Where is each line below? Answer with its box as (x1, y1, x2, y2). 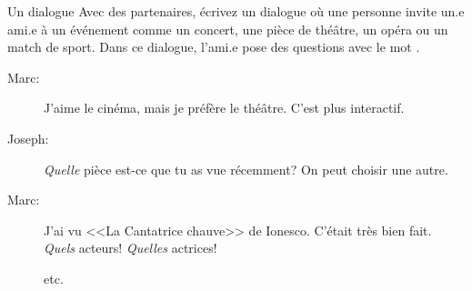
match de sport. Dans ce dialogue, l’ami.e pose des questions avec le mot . (7, 37, 420, 56)
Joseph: (7, 128, 49, 147)
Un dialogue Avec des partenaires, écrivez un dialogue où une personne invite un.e (7, 2, 465, 20)
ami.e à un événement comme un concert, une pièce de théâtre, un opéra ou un (7, 19, 448, 38)
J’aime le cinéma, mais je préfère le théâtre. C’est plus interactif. (44, 98, 405, 117)
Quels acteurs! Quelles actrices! (44, 238, 217, 257)
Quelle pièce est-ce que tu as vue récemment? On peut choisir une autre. (44, 159, 448, 178)
